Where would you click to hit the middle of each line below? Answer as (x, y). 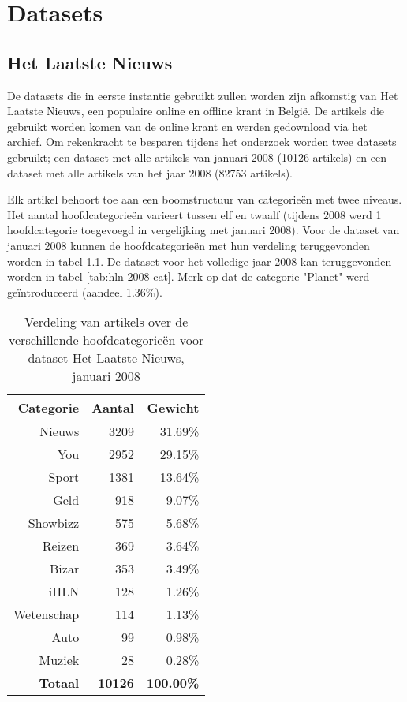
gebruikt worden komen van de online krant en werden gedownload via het (187, 126)
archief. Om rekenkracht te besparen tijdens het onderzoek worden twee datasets (202, 142)
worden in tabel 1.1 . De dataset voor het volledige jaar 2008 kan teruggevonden (200, 261)
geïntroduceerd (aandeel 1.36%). (85, 291)
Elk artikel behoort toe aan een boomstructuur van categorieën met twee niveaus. (205, 199)
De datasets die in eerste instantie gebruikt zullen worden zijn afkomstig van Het (203, 95)
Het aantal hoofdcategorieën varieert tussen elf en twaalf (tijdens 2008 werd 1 (194, 214)
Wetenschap (47, 614)
